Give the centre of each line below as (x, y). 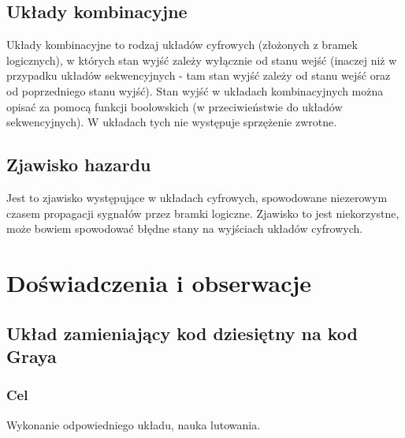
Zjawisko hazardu (79, 165)
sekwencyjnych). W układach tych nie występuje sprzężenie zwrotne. (172, 122)
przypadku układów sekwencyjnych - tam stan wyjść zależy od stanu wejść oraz (199, 75)
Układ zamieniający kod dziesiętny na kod (182, 333)
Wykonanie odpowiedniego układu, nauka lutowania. (134, 424)
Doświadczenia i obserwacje (159, 282)
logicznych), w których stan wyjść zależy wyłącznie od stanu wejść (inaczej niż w (202, 60)
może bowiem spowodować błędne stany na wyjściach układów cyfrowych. (185, 228)
